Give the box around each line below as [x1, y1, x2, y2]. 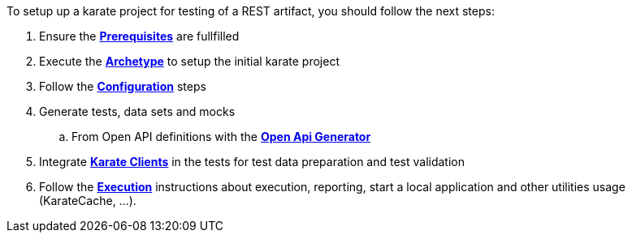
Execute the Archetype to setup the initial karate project [39, 54, 340, 68]
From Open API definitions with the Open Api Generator [71, 130, 371, 143]
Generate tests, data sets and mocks [39, 105, 236, 118]
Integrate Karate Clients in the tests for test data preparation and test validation [39, 155, 465, 169]
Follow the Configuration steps [39, 79, 206, 93]
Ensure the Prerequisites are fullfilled [39, 29, 240, 43]
